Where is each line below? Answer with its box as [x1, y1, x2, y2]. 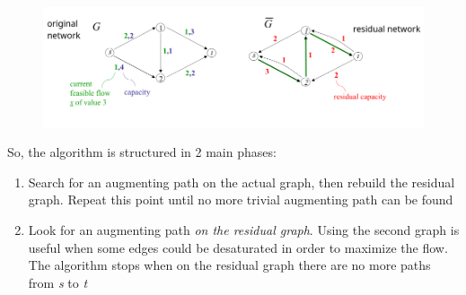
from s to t [28, 273, 88, 291]
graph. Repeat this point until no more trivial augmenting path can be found [28, 190, 453, 209]
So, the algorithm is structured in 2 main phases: [7, 143, 277, 161]
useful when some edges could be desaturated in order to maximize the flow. [28, 238, 448, 256]
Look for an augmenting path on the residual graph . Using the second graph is [28, 221, 460, 239]
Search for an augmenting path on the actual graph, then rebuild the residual [28, 172, 455, 191]
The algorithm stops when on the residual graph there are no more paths [28, 256, 431, 274]
